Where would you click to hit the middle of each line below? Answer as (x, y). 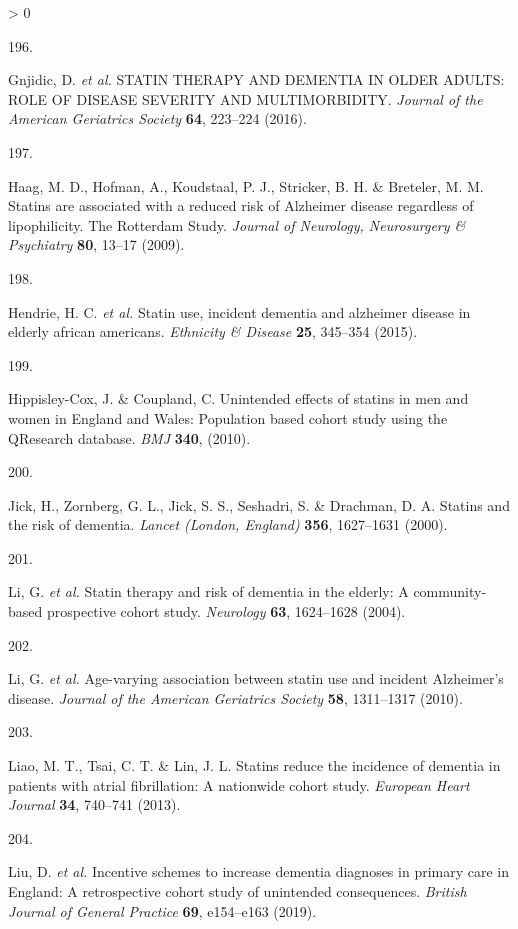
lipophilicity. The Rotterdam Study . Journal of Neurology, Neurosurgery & (237, 224)
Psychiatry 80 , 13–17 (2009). (96, 244)
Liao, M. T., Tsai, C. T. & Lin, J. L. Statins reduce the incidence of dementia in (254, 765)
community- (450, 591)
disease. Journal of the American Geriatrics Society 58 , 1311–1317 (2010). (235, 697)
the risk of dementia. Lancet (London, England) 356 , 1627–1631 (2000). (228, 524)
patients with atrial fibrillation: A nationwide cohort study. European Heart (239, 784)
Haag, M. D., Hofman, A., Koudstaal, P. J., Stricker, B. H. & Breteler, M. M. (246, 185)
